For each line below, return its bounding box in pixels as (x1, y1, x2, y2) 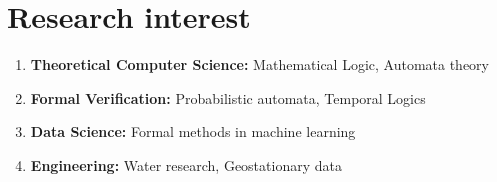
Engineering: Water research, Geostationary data (30, 154, 342, 175)
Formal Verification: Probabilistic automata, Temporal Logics (30, 87, 426, 108)
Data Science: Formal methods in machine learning (30, 121, 356, 142)
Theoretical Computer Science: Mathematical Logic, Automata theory (30, 54, 489, 75)
